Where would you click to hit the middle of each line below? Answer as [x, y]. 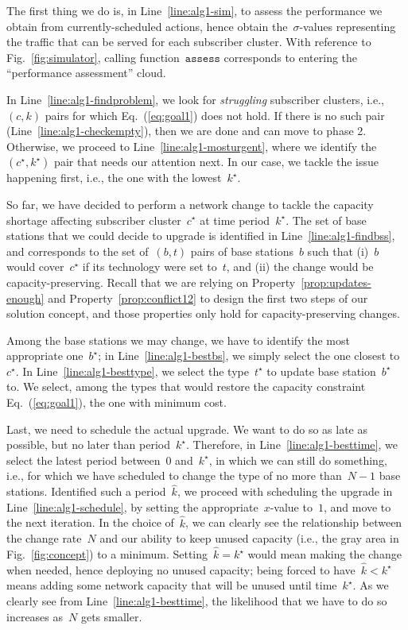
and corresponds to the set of [78, 251]
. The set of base [326, 220]
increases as [35, 616]
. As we [371, 585]
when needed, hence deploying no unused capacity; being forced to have [181, 569]
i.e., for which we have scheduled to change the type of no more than [174, 475]
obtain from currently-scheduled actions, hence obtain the [147, 26]
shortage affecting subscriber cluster [94, 220]
